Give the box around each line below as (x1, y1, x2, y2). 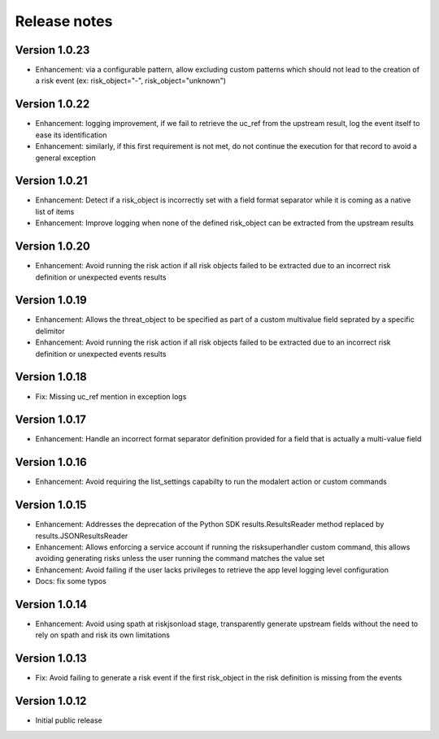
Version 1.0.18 (15, 370, 87, 384)
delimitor (35, 326, 65, 336)
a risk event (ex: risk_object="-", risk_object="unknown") (35, 76, 227, 85)
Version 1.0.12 (15, 694, 87, 708)
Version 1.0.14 (15, 598, 88, 611)
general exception (35, 153, 97, 163)
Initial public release (35, 715, 103, 725)
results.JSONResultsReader (35, 531, 128, 541)
